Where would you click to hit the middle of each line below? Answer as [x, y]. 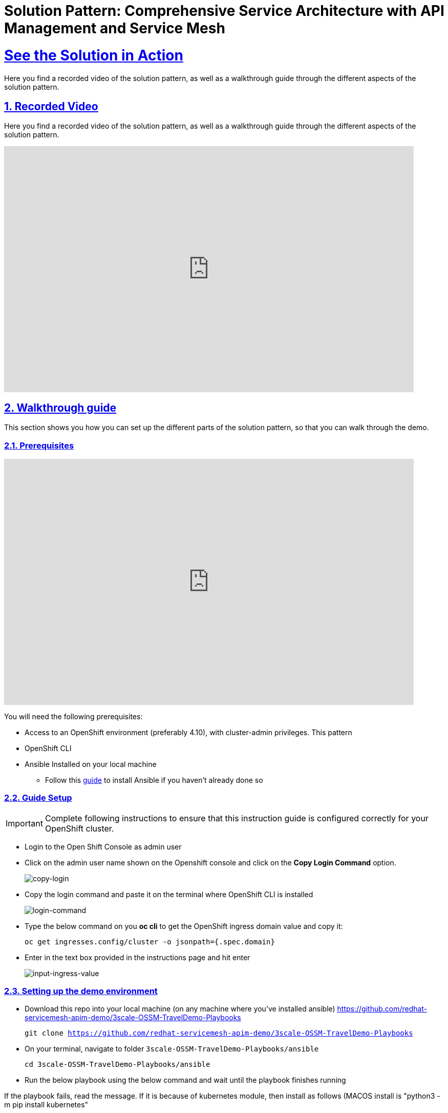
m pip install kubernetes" [46, 1105]
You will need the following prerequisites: [73, 716]
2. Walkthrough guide [60, 408]
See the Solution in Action [94, 55]
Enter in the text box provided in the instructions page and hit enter [137, 957]
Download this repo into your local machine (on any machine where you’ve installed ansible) [180, 1009]
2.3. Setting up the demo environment [81, 991]
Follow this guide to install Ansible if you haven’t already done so [154, 780]
